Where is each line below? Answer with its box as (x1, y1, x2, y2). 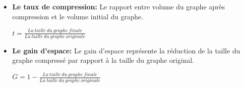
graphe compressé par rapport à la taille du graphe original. (12, 55, 194, 65)
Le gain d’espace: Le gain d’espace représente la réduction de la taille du (12, 45, 240, 55)
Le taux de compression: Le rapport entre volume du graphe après (12, 1, 225, 11)
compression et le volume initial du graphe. (12, 11, 143, 21)
